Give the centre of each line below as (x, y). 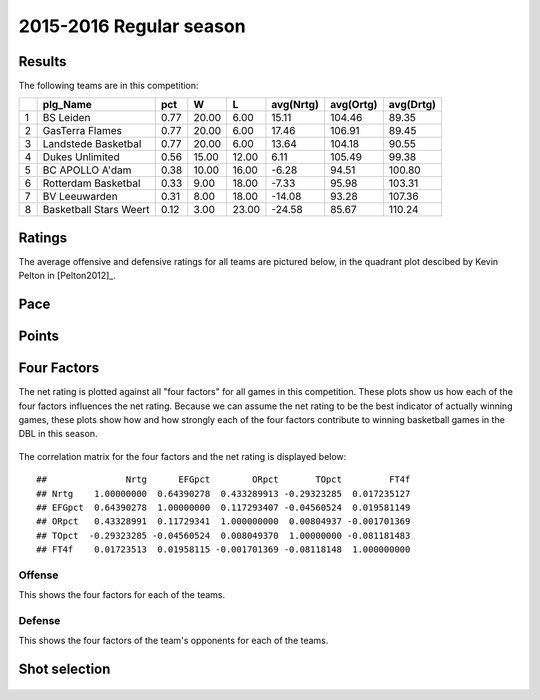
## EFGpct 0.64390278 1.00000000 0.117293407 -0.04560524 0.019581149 (223, 508)
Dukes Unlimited (81, 157)
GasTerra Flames (82, 131)
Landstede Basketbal (92, 144)
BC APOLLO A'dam (87, 170)
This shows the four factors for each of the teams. (122, 595)
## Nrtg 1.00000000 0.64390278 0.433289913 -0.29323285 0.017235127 (223, 493)
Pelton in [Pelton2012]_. (67, 276)
